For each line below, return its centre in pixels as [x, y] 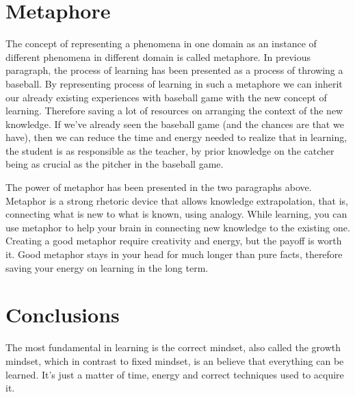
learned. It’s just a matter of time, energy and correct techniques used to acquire [175, 374]
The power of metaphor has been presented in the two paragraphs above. [159, 187]
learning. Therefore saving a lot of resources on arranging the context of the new [174, 111]
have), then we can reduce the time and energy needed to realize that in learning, [176, 137]
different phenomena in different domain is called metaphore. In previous [158, 56]
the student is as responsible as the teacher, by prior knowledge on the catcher [170, 150]
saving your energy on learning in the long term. [107, 267]
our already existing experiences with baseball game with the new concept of [166, 97]
